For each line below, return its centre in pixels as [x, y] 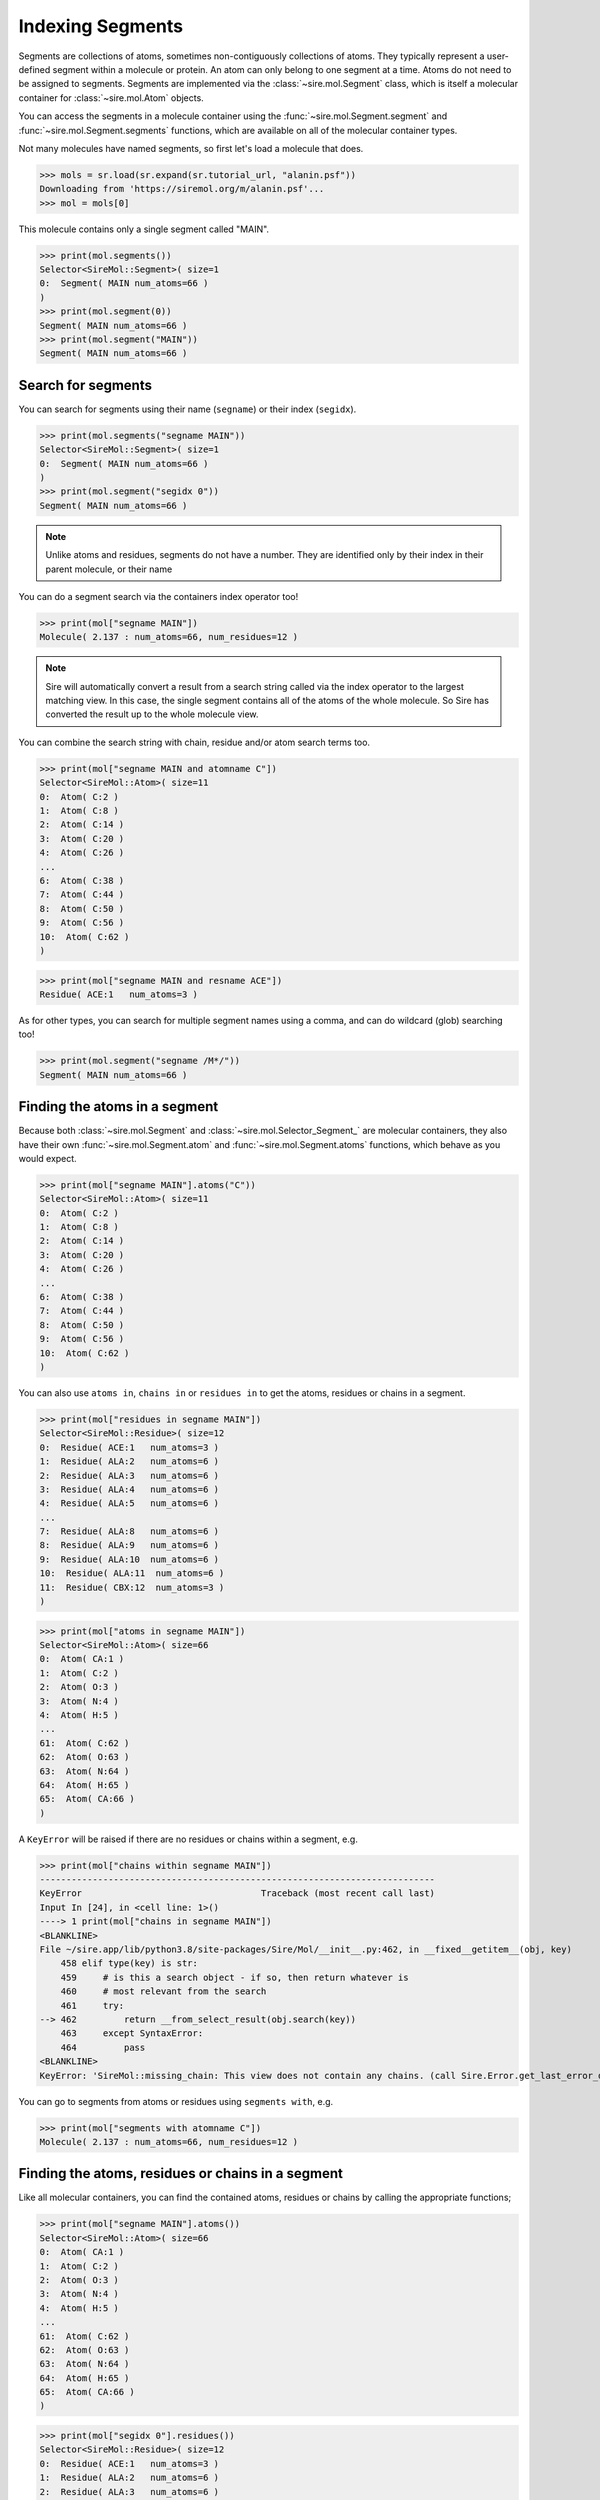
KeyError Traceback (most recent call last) [237, 1893]
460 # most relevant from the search [163, 1991]
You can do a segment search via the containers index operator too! [158, 596]
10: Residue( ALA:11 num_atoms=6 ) [132, 1573]
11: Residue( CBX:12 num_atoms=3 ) [132, 1587]
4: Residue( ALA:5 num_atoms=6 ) [129, 1503]
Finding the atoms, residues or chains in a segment [181, 2173]
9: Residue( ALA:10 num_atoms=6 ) [129, 1559]
